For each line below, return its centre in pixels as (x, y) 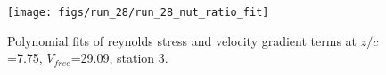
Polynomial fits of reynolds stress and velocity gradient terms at (182, 40)
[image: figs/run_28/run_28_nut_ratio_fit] (138, 12)
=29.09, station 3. (119, 58)
